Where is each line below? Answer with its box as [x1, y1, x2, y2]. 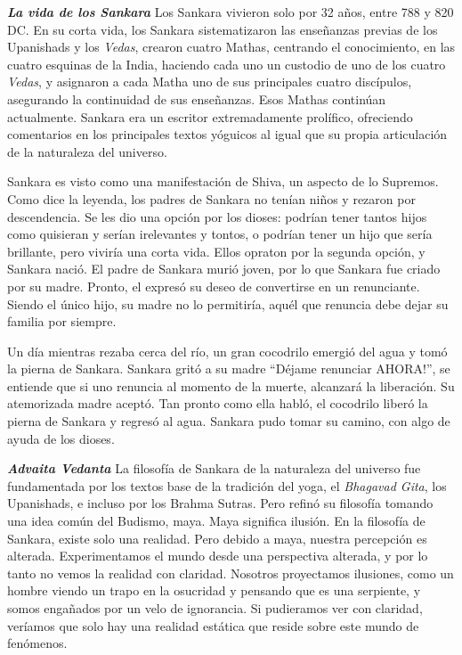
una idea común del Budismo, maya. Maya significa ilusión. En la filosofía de [7, 512, 426, 530]
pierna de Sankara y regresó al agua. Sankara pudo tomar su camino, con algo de [7, 412, 450, 430]
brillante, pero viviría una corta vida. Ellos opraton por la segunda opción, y [7, 242, 426, 260]
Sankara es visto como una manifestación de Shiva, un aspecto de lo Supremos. [7, 172, 439, 191]
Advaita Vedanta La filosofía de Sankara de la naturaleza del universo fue [7, 459, 421, 478]
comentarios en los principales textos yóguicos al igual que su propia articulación [7, 125, 448, 143]
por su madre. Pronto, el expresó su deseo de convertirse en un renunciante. [7, 276, 420, 295]
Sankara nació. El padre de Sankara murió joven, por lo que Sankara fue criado [7, 259, 441, 278]
